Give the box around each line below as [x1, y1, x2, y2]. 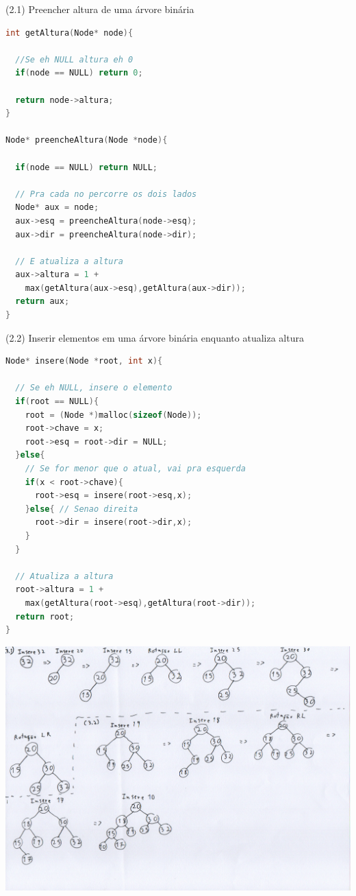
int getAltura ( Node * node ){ [5, 27, 133, 38]
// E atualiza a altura [15, 256, 123, 266]
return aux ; [15, 296, 70, 307]
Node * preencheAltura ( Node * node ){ [5, 135, 168, 145]
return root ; [15, 611, 75, 622]
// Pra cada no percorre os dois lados [15, 189, 197, 199]
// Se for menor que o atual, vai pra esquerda [25, 464, 246, 473]
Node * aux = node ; [15, 202, 99, 213]
